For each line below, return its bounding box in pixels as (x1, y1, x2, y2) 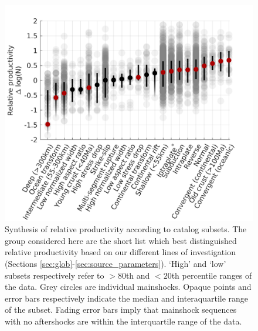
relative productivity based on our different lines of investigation (5, 246, 236, 258)
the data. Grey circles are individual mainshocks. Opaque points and (5, 280, 252, 293)
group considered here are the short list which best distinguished (5, 234, 237, 246)
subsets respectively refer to (5, 269, 104, 281)
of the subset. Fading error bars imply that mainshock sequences (5, 303, 237, 316)
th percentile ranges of (171, 269, 252, 281)
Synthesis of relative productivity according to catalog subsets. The (5, 223, 247, 235)
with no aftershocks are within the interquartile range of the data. (5, 315, 242, 327)
